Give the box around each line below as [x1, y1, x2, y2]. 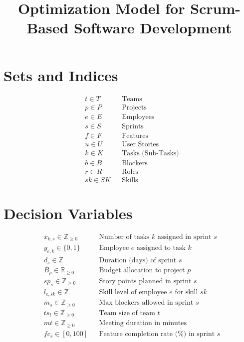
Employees [122, 113, 155, 120]
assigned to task [137, 244, 186, 252]
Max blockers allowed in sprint [99, 299, 194, 307]
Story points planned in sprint [99, 277, 192, 285]
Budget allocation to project [99, 267, 185, 274]
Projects [122, 104, 147, 111]
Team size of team [99, 309, 155, 317]
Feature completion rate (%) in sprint [99, 330, 215, 338]
